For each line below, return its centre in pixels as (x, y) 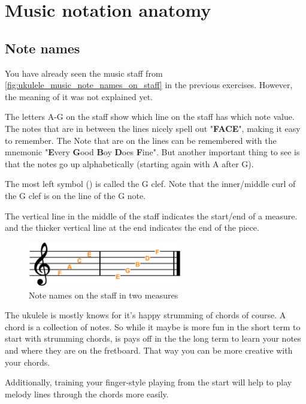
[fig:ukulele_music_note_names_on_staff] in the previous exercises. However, (149, 85)
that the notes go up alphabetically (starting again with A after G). (129, 163)
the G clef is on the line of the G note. (75, 195)
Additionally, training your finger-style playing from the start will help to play (149, 382)
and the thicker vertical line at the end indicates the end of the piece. (132, 227)
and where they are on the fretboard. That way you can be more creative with (149, 350)
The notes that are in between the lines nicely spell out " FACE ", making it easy (153, 128)
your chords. (28, 362)
